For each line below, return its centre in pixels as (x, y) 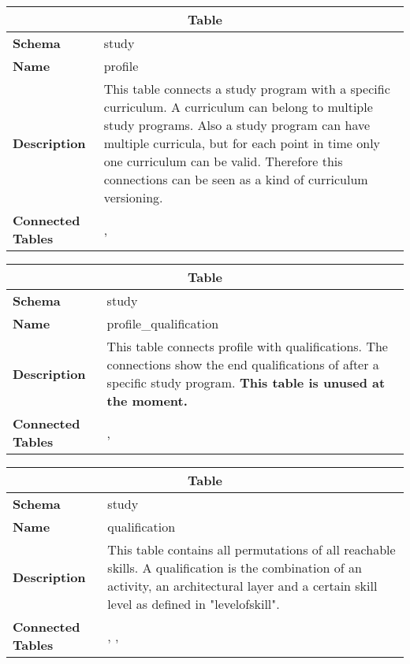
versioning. (133, 197)
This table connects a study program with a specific (247, 89)
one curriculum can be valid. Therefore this (223, 161)
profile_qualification (163, 323)
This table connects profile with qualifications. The (247, 346)
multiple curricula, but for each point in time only (242, 143)
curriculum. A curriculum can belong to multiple (238, 107)
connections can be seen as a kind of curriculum (236, 179)
